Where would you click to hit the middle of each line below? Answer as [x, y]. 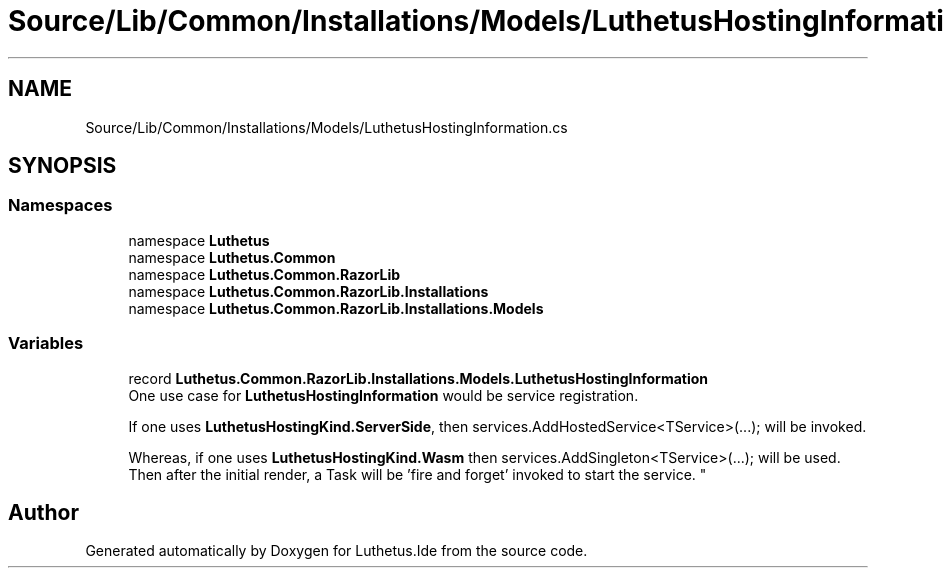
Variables [46, 343]
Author [43, 512]
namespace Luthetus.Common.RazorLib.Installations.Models [336, 308]
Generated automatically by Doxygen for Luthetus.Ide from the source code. [336, 551]
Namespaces [60, 205]
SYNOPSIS [62, 166]
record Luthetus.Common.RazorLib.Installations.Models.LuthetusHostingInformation [418, 378]
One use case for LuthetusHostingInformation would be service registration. [383, 395]
